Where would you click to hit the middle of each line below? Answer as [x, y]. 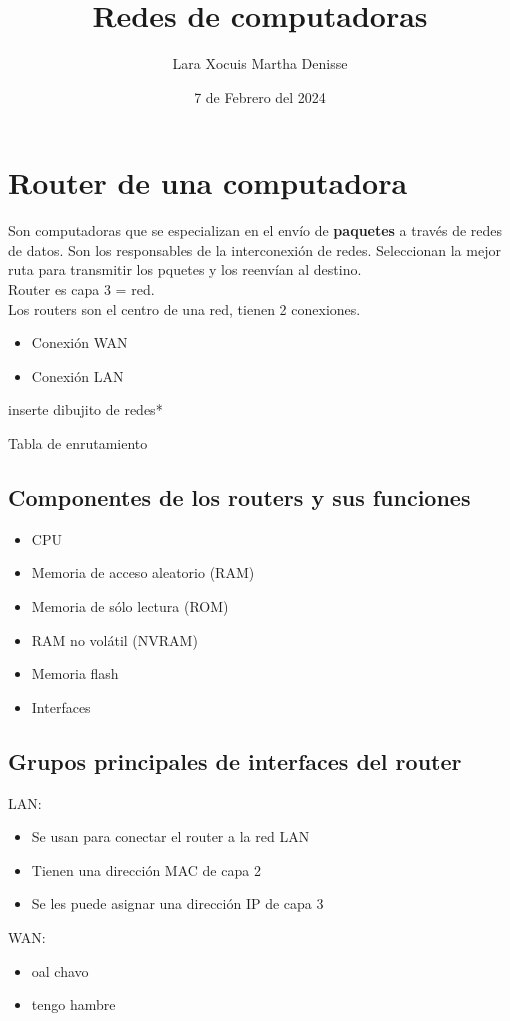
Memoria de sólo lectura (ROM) [130, 605]
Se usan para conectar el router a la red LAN [170, 836]
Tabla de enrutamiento [78, 443]
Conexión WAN [79, 342]
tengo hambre [73, 1004]
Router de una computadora [208, 182]
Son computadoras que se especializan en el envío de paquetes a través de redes [255, 230]
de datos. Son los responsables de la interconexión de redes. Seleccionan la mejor [254, 249]
